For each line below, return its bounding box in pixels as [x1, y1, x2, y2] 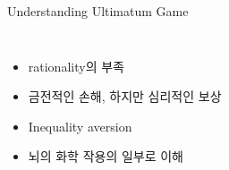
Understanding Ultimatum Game [7, 2, 189, 20]
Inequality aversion [28, 116, 132, 135]
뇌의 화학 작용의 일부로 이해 [28, 147, 184, 166]
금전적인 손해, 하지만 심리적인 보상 [28, 87, 222, 106]
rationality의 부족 [28, 56, 124, 75]
